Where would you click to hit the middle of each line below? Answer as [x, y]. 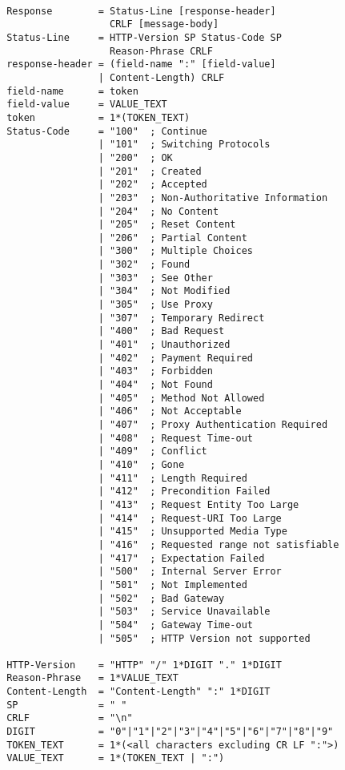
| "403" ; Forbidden [155, 371]
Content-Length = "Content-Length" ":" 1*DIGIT [138, 692]
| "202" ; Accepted [152, 185]
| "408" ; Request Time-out [175, 438]
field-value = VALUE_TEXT [87, 105]
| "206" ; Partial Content [172, 238]
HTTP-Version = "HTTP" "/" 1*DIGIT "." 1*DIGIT [144, 665]
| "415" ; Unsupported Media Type [193, 532]
